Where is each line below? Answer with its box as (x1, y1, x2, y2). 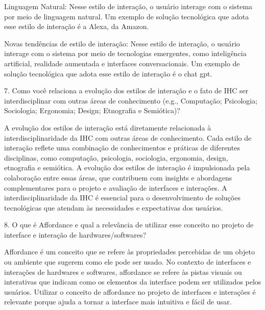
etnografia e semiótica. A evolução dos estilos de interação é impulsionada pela (4, 162, 250, 173)
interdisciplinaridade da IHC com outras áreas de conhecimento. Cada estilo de (4, 132, 252, 143)
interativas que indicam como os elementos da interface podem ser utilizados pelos (4, 276, 261, 287)
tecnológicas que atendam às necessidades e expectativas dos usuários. (4, 202, 223, 213)
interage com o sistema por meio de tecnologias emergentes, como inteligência (4, 48, 247, 59)
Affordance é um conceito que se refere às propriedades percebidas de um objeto (4, 246, 255, 257)
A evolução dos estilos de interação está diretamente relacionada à (4, 122, 211, 133)
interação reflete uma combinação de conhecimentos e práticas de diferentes (4, 142, 240, 153)
